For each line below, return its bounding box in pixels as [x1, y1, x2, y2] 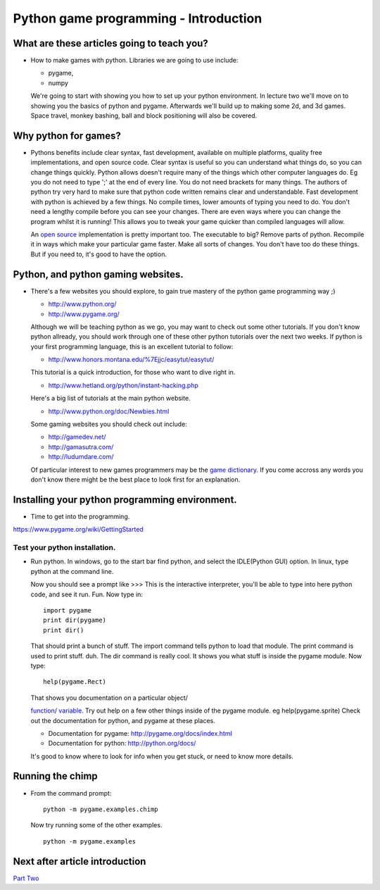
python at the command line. [30, 567, 114, 575]
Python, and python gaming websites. [13, 268, 184, 280]
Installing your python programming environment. [13, 494, 237, 506]
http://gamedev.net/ [48, 433, 106, 441]
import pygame [43, 606, 91, 614]
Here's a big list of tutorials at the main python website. [30, 394, 191, 403]
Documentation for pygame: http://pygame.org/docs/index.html [48, 729, 232, 737]
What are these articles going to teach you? [13, 37, 209, 49]
